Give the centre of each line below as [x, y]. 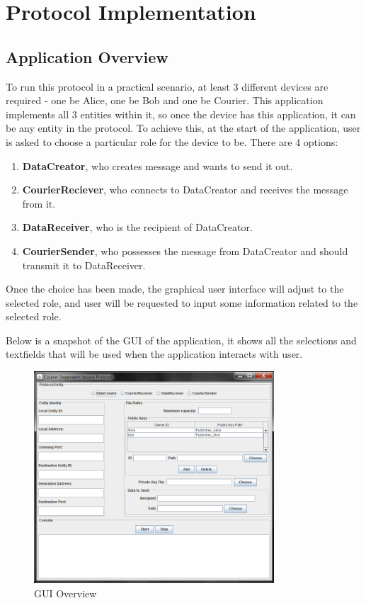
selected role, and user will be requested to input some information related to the [182, 302]
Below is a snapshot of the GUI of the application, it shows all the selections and [181, 340]
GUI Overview [65, 593]
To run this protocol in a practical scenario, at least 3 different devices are [167, 86]
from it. [39, 203]
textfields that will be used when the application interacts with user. [154, 354]
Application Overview [87, 56]
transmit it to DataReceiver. [84, 265]
